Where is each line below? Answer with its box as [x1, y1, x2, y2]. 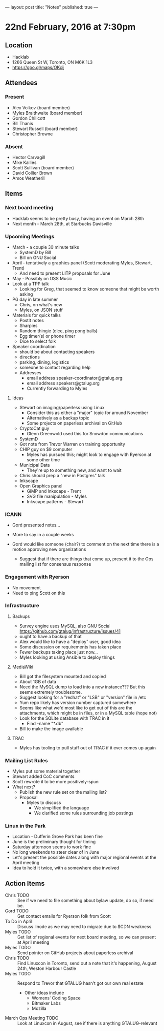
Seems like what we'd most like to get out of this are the [19, 705, 133, 710]
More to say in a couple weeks [12, 532, 74, 538]
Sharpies [19, 322, 38, 328]
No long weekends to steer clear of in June [12, 849, 99, 855]
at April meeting [17, 939, 50, 945]
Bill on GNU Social [19, 255, 56, 260]
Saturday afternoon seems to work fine [12, 844, 92, 850]
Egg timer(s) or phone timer [19, 333, 76, 339]
